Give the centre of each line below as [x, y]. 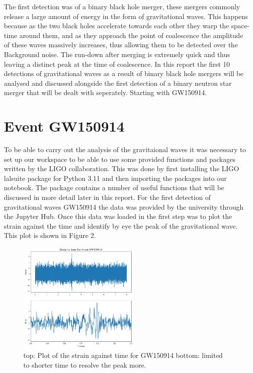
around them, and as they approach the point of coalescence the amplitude [131, 35]
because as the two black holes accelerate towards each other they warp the [117, 26]
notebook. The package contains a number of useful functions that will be [114, 187]
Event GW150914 [64, 126]
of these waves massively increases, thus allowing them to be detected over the [121, 45]
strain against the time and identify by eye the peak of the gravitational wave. [121, 226]
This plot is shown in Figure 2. [50, 235]
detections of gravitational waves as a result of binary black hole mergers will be [124, 73]
